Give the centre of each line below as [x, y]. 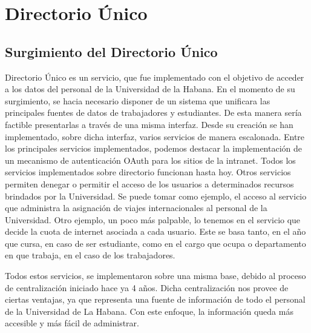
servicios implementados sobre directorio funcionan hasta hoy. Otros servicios [148, 172]
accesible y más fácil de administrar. [72, 323]
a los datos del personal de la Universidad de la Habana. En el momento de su [150, 89]
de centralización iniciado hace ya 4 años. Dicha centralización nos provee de [147, 287]
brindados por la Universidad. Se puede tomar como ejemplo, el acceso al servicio [156, 196]
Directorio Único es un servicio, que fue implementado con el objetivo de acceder [155, 77]
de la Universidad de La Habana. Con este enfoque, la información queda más [149, 311]
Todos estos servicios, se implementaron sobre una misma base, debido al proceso [155, 276]
